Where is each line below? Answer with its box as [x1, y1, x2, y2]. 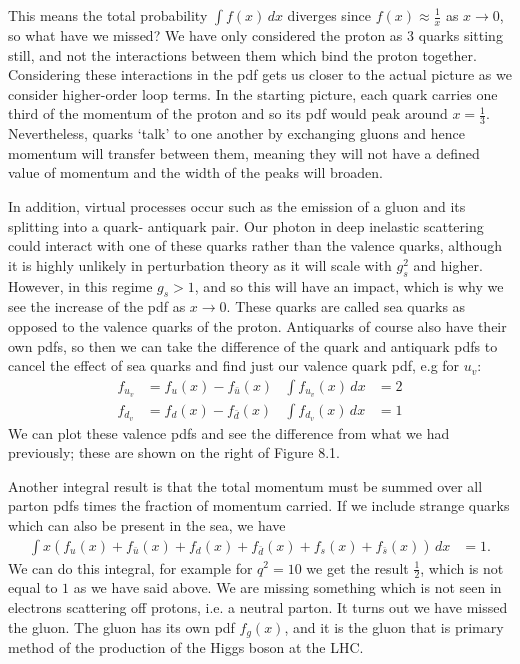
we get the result [306, 557, 409, 578]
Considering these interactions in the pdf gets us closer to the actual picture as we [8, 64, 512, 85]
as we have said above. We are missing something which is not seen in [73, 577, 502, 598]
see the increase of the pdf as [8, 296, 186, 317]
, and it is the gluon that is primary [284, 616, 504, 637]
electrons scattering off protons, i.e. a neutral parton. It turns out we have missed [8, 596, 508, 617]
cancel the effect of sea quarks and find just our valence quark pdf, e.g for [8, 355, 460, 376]
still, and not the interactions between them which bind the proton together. [8, 44, 477, 65]
